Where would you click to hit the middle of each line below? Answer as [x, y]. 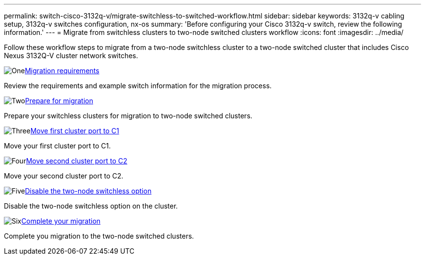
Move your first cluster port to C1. [57, 146]
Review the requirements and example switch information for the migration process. [138, 86]
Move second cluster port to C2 [77, 161]
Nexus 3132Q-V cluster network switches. [71, 56]
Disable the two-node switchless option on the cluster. [91, 206]
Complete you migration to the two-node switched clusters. [99, 236]
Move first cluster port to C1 [75, 131]
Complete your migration [61, 221]
